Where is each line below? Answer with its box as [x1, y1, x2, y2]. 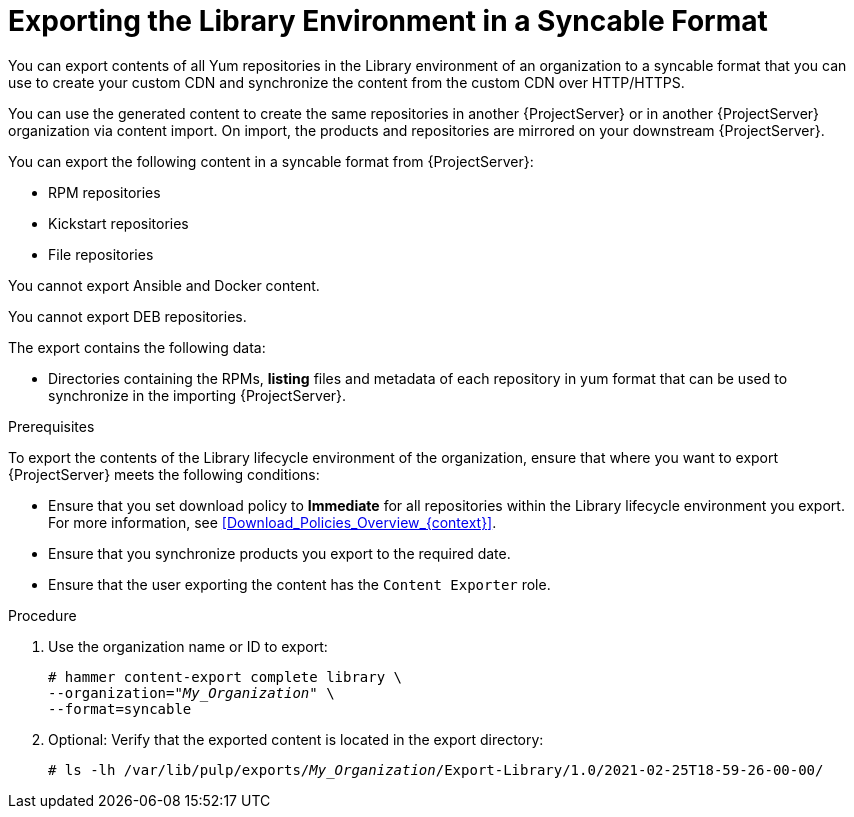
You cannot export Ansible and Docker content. [8, 276, 320, 294]
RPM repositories [48, 183, 161, 201]
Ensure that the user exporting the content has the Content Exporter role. [48, 575, 551, 593]
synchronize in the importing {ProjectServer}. [48, 386, 347, 404]
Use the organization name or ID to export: [48, 637, 328, 655]
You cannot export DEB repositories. [8, 307, 247, 325]
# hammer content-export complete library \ [48, 668, 403, 685]
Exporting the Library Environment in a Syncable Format [8, 4, 768, 38]
